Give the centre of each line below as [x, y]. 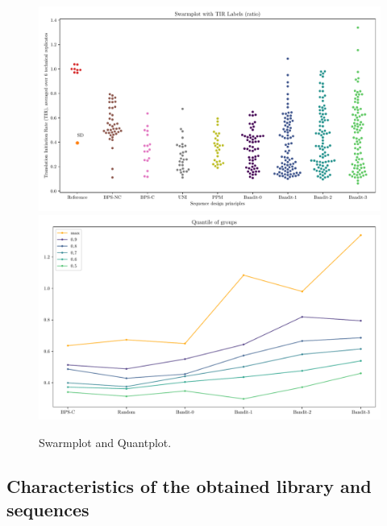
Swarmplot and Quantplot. [105, 442]
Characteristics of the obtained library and [189, 485]
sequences [48, 509]
